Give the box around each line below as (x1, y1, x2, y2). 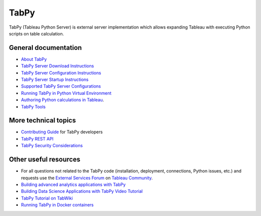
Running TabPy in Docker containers (21, 202, 94, 208)
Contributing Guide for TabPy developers (21, 129, 103, 135)
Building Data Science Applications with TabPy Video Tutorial (21, 188, 143, 194)
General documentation (9, 44, 82, 52)
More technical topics (9, 116, 76, 124)
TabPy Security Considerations (21, 143, 83, 149)
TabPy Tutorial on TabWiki (21, 195, 73, 201)
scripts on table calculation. (9, 31, 64, 36)
